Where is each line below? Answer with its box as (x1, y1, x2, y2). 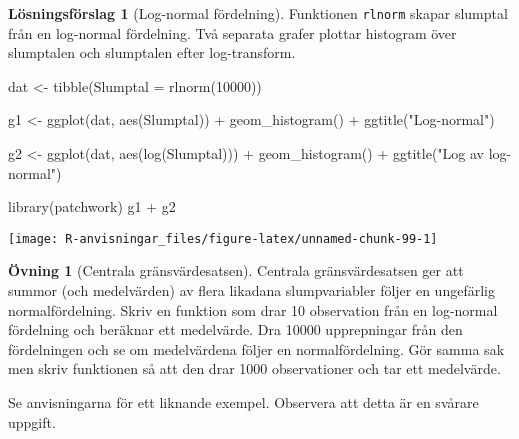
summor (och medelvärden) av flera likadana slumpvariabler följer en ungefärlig (8, 280, 495, 301)
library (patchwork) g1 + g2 (8, 196, 176, 217)
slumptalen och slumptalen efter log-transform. (8, 42, 296, 63)
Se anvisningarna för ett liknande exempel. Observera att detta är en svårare (8, 392, 479, 413)
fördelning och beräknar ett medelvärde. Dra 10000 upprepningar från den (8, 319, 463, 340)
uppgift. (8, 411, 56, 432)
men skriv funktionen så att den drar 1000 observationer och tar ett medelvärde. (8, 358, 501, 379)
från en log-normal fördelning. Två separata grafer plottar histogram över (8, 22, 457, 43)
